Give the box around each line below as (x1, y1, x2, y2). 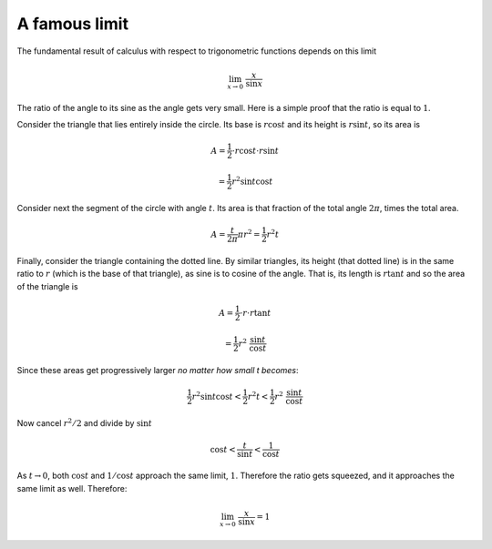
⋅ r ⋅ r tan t (240, 308, 272, 318)
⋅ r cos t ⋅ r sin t (231, 146, 280, 156)
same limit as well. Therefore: (16, 483, 128, 493)
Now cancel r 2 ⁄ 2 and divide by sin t (16, 416, 153, 428)
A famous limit (16, 14, 129, 34)
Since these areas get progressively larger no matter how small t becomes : (16, 364, 300, 375)
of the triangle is (16, 280, 78, 291)
